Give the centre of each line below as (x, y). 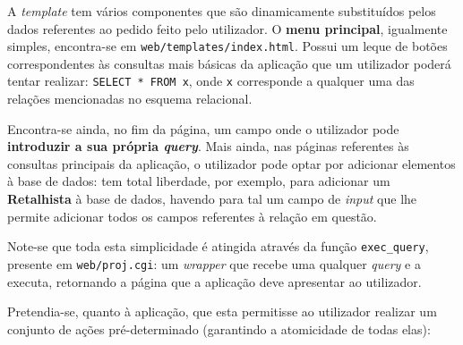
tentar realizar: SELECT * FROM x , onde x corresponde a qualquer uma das (211, 81)
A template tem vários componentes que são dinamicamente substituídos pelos (222, 11)
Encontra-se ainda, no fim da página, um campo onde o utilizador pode (203, 128)
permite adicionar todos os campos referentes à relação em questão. (192, 216)
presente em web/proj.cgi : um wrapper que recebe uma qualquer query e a (214, 263)
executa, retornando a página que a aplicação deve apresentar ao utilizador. (214, 281)
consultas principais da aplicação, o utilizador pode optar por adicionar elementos (231, 163)
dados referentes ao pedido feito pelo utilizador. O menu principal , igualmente (227, 28)
